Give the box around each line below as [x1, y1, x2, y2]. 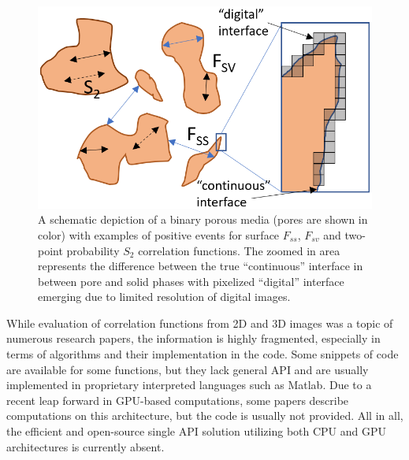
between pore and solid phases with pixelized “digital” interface [38, 273, 344, 289]
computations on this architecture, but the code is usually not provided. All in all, [6, 407, 403, 424]
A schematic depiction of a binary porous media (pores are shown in [38, 211, 368, 228]
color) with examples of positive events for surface [38, 226, 280, 243]
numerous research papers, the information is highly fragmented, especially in [6, 330, 381, 347]
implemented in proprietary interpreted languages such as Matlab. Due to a [6, 377, 372, 393]
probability [66, 242, 120, 258]
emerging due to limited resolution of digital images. [38, 288, 291, 305]
